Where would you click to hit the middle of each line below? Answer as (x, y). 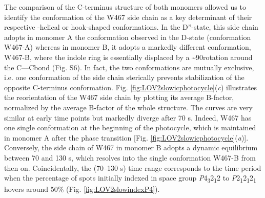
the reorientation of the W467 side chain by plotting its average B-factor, (119, 97)
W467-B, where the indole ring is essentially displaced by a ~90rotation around (128, 57)
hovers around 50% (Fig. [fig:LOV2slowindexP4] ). (82, 189)
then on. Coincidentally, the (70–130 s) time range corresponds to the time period (133, 167)
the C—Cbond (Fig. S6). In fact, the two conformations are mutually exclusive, (129, 67)
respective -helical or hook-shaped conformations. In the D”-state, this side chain (131, 27)
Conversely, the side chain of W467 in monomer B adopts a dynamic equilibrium (131, 147)
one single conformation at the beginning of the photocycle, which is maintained (130, 127)
